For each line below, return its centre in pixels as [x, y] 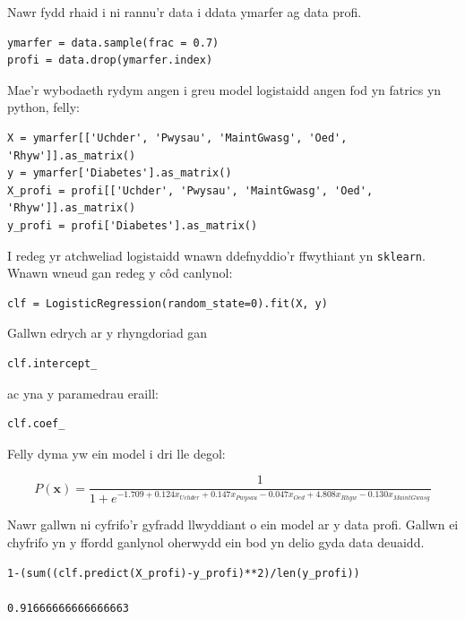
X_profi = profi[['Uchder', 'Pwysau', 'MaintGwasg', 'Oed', [190, 190]
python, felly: [43, 107]
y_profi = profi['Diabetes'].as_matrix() [133, 225]
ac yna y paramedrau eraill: [83, 393]
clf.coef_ [36, 424]
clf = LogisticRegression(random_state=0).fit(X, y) [168, 303]
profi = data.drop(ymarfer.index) [110, 60]
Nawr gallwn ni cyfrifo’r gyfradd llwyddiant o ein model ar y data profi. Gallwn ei [233, 524]
